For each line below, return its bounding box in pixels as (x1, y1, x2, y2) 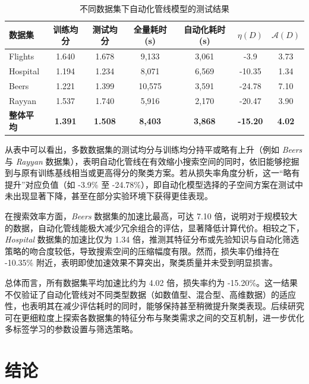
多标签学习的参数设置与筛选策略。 (5, 323, 138, 335)
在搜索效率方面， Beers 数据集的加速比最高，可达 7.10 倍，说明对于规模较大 (5, 210, 298, 222)
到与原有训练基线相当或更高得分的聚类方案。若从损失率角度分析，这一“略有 (5, 166, 300, 179)
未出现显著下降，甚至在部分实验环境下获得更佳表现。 (5, 190, 213, 202)
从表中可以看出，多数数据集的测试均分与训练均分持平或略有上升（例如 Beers (5, 143, 302, 156)
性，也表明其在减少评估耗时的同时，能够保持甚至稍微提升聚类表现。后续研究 (5, 300, 304, 312)
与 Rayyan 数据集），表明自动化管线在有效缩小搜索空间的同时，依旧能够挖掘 (5, 155, 299, 167)
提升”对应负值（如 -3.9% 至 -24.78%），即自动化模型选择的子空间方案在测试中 (5, 178, 304, 190)
